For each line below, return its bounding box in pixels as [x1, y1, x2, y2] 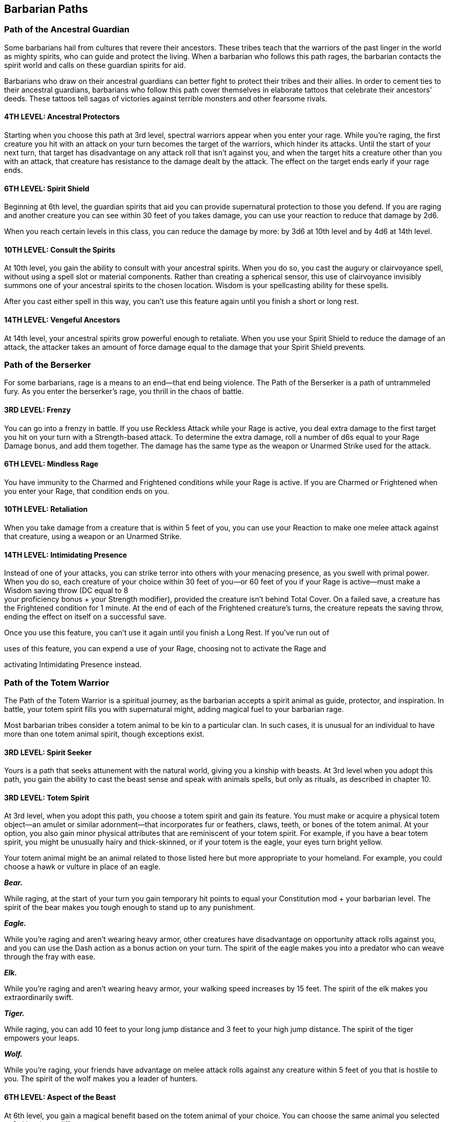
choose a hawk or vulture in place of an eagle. [4, 862, 161, 871]
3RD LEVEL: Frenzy [4, 405, 71, 415]
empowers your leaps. [4, 1034, 80, 1043]
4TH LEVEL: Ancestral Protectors [4, 112, 120, 121]
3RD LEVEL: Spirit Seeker [4, 747, 92, 757]
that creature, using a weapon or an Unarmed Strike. [4, 532, 182, 541]
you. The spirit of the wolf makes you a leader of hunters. [4, 1074, 198, 1083]
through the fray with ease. [4, 952, 96, 961]
